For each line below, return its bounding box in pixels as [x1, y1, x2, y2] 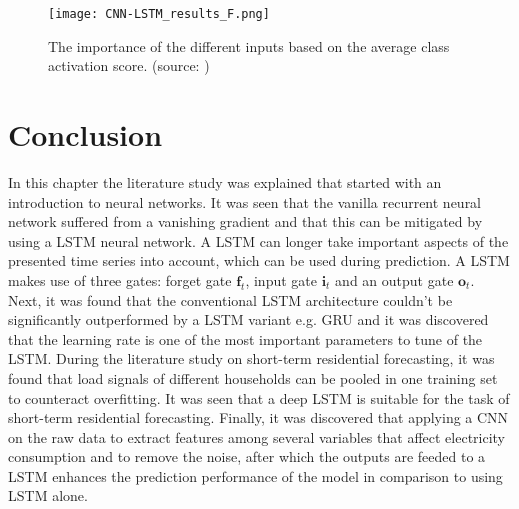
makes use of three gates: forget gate [8, 269, 232, 290]
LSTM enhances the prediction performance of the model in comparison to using [8, 465, 503, 486]
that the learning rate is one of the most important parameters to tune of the [8, 328, 483, 349]
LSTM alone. [8, 485, 88, 506]
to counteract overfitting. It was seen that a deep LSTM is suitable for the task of [8, 387, 510, 408]
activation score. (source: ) [48, 55, 210, 76]
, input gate [245, 269, 317, 290]
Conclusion [8, 114, 163, 155]
